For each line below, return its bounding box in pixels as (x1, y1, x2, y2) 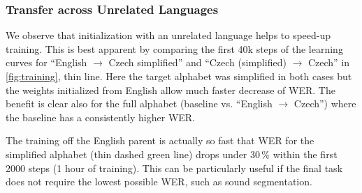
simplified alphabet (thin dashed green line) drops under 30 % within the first (6, 146, 338, 161)
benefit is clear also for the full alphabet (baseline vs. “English (6, 96, 273, 111)
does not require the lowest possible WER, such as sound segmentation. (6, 174, 312, 189)
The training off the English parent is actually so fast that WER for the (6, 133, 314, 148)
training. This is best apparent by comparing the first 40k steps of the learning (6, 41, 343, 56)
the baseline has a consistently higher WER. (6, 109, 196, 124)
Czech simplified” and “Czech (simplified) (108, 55, 287, 70)
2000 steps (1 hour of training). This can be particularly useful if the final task (6, 160, 343, 175)
